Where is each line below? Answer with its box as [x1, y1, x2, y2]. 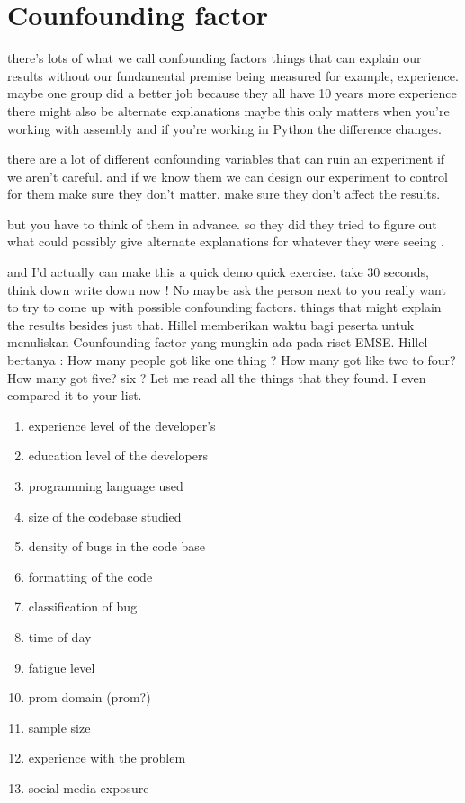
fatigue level [28, 657, 95, 676]
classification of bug [28, 597, 138, 616]
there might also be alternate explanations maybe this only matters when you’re [7, 101, 450, 120]
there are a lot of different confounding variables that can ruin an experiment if [7, 149, 445, 168]
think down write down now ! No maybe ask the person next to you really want [7, 280, 446, 299]
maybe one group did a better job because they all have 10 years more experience [7, 84, 457, 103]
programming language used [28, 477, 183, 495]
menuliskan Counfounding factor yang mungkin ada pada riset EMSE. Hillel [7, 333, 428, 352]
